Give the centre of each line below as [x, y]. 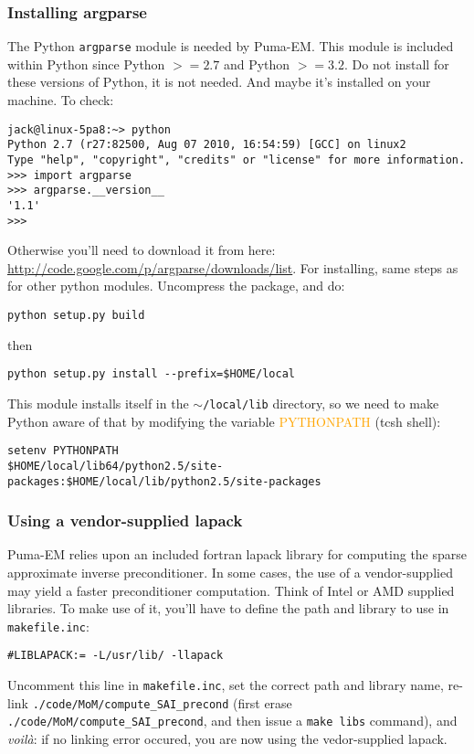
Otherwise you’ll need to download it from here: [142, 250]
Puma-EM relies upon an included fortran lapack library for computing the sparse [237, 554]
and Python [257, 64]
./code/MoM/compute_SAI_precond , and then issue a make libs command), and [232, 721]
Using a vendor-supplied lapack [125, 520]
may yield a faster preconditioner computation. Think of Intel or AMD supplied [231, 590]
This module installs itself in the [98, 403]
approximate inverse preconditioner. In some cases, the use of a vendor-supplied [230, 572]
